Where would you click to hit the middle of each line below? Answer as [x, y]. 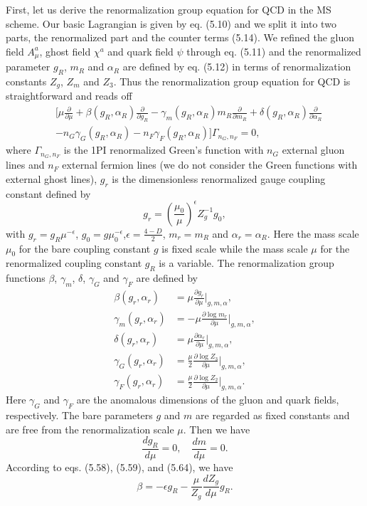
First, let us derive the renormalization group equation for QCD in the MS [169, 9]
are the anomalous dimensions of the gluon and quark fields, [208, 400]
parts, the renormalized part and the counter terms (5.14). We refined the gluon [180, 37]
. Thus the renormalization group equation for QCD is [232, 81]
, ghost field [65, 51]
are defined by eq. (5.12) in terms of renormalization [237, 67]
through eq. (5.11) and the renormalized [274, 51]
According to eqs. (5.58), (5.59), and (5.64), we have [119, 467]
